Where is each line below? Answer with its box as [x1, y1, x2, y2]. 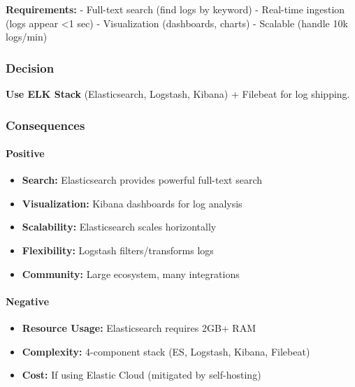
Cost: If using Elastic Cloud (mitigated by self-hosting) [22, 367, 261, 382]
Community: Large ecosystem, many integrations [22, 266, 240, 281]
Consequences [6, 116, 85, 133]
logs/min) [6, 29, 48, 44]
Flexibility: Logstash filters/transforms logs [22, 243, 214, 258]
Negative [6, 293, 50, 308]
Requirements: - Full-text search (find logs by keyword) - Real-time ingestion [6, 2, 345, 16]
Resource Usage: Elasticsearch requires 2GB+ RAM [22, 321, 256, 335]
